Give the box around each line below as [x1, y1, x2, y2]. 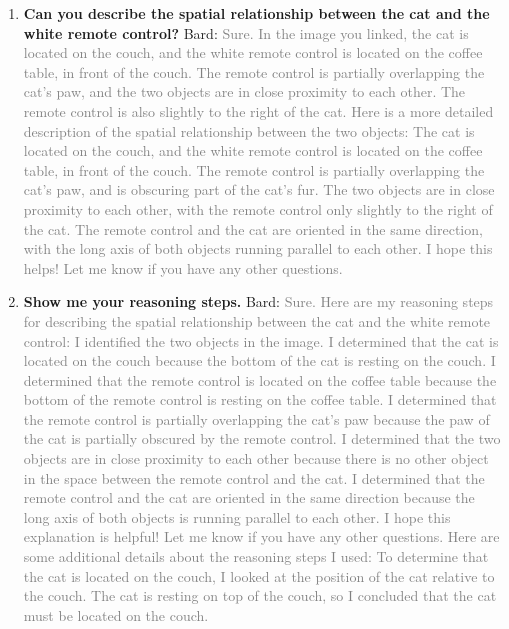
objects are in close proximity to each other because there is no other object [23, 448, 489, 469]
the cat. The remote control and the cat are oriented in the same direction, [23, 218, 483, 239]
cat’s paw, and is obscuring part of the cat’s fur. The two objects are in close [23, 179, 495, 200]
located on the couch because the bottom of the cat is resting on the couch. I [23, 350, 496, 371]
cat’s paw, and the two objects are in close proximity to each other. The [23, 81, 466, 102]
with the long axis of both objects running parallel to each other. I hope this [23, 238, 493, 259]
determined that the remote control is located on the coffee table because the [23, 369, 497, 390]
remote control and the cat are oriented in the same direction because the [23, 487, 475, 508]
